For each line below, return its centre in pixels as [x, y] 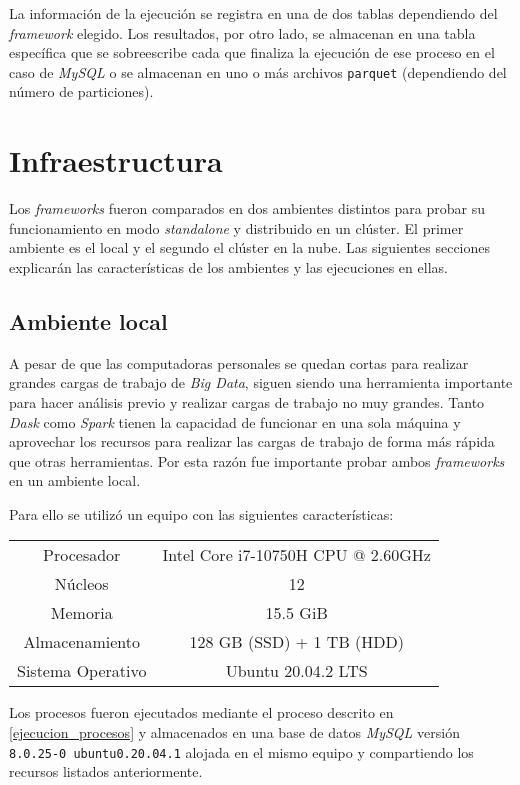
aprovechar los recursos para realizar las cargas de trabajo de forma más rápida [252, 441]
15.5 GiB [296, 613]
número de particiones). [81, 91]
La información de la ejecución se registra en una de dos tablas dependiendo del [253, 13]
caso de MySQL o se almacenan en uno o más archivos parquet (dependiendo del [258, 71]
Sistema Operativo [82, 671]
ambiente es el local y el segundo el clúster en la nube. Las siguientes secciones [250, 247]
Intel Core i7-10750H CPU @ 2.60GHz [296, 555]
